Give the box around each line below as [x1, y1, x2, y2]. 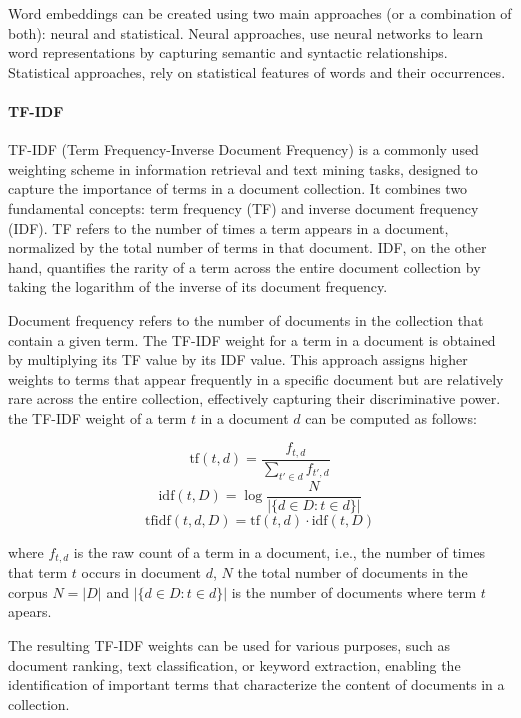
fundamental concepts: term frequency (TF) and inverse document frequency [8, 197, 479, 218]
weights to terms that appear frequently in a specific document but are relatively [8, 368, 504, 389]
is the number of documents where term [231, 581, 477, 602]
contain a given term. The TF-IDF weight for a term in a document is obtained [8, 329, 496, 350]
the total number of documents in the [237, 562, 468, 583]
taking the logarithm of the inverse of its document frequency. [8, 276, 388, 297]
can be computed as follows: [305, 407, 477, 428]
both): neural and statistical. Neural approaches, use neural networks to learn [8, 22, 484, 43]
